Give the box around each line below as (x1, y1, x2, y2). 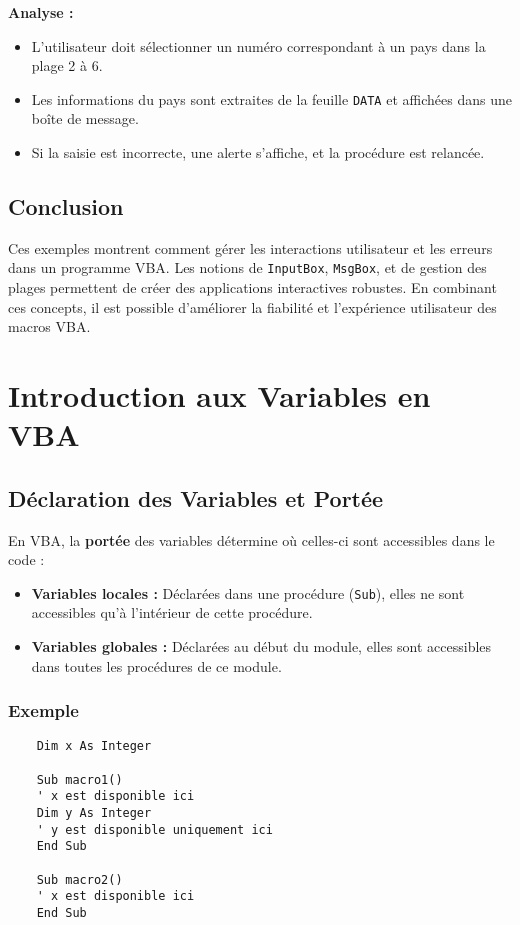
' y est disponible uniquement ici (36, 822, 273, 837)
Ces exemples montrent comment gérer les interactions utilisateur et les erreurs (8, 237, 493, 258)
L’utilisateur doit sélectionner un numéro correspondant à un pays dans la (31, 35, 486, 56)
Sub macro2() (36, 872, 123, 887)
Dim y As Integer (36, 806, 152, 821)
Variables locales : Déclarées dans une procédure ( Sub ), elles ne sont (31, 582, 465, 603)
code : (8, 549, 45, 570)
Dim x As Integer (36, 739, 152, 754)
